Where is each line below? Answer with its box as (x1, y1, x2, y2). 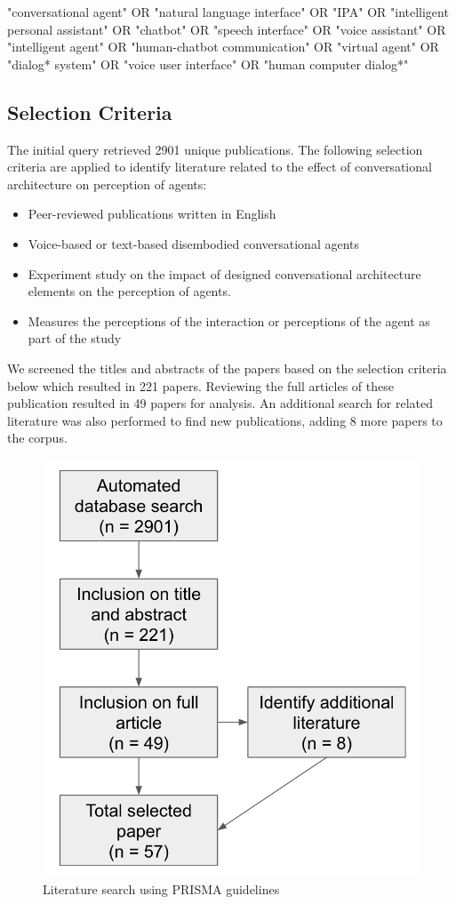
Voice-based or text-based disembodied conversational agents (28, 234, 360, 252)
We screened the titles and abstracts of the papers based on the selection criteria (7, 358, 447, 377)
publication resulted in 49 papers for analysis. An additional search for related (7, 394, 434, 412)
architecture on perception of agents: (7, 174, 207, 193)
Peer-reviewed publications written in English (28, 204, 276, 223)
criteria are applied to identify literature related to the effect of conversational (7, 157, 432, 176)
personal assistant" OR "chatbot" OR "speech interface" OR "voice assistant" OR (7, 20, 446, 38)
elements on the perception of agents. (28, 282, 231, 300)
